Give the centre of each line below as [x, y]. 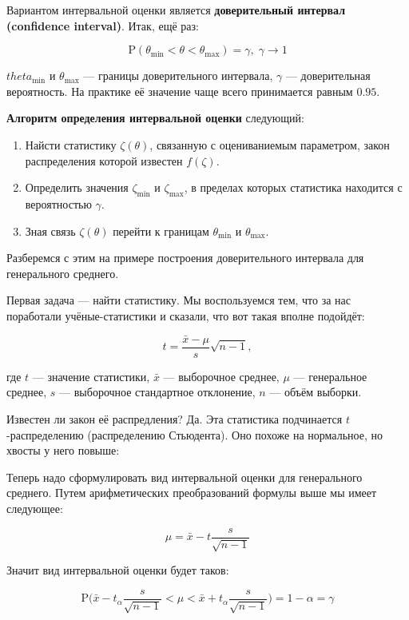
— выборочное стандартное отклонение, [157, 392]
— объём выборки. [316, 392]
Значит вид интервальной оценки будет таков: [118, 570]
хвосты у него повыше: [63, 450]
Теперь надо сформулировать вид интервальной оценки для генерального [185, 477]
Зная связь [50, 231]
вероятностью [58, 203]
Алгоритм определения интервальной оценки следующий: [155, 118]
